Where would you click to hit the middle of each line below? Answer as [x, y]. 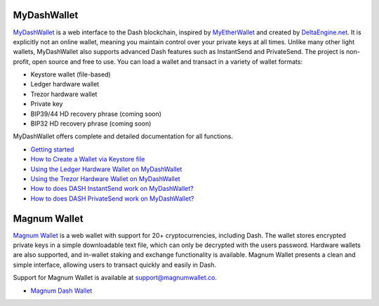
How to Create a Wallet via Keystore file [88, 159]
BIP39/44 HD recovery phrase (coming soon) [96, 114]
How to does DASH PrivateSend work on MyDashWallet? [112, 198]
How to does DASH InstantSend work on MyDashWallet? [112, 189]
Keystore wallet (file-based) [71, 74]
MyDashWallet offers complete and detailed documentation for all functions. [123, 136]
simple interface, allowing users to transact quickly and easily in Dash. [115, 265]
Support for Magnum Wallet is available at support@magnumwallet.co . [115, 278]
